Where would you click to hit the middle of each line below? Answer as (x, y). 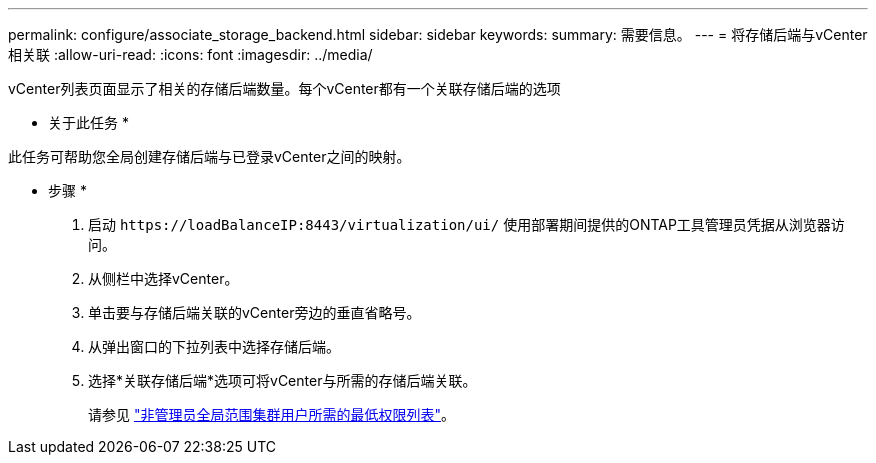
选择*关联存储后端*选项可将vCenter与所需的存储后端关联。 (282, 380)
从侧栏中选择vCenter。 (163, 278)
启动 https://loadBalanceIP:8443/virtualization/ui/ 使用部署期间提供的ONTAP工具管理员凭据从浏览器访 (466, 224)
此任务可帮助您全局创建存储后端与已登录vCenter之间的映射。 (209, 156)
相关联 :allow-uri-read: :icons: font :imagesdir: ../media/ (190, 54)
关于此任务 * (88, 122)
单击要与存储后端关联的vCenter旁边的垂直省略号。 (254, 312)
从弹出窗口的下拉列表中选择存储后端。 (214, 346)
